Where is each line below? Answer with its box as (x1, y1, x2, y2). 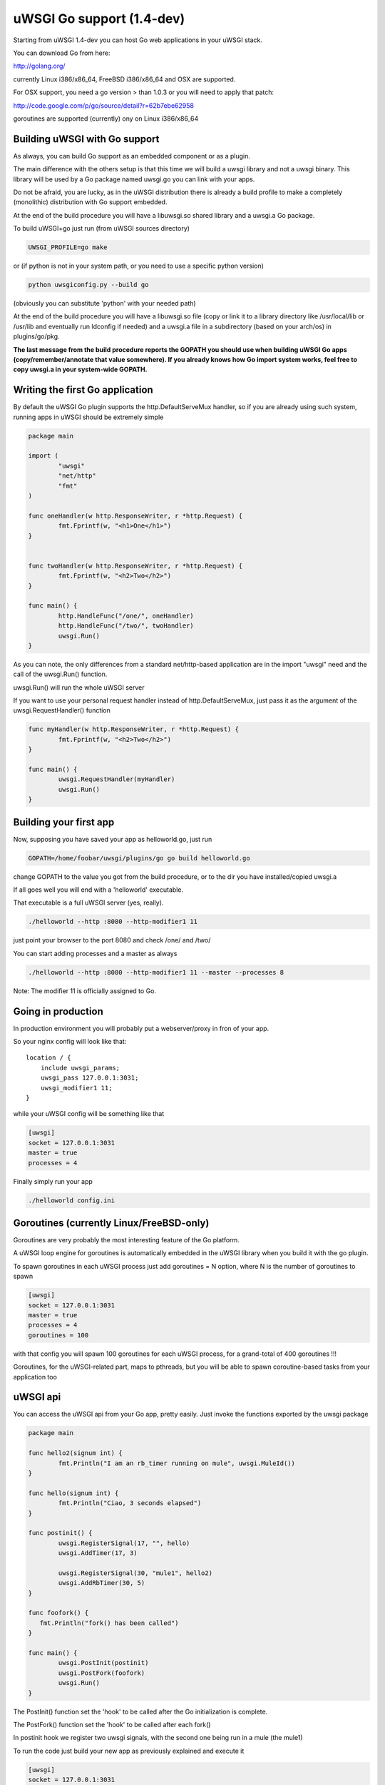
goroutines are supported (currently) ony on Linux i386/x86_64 (13, 114, 199, 123)
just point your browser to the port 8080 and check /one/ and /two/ (13, 936, 211, 945)
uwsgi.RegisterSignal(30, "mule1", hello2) (58, 1569, 213, 1577)
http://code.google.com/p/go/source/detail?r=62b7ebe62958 (13, 101, 194, 110)
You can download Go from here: (13, 49, 111, 57)
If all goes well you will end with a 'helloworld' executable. (13, 885, 184, 894)
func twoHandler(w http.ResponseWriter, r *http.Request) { (28, 561, 243, 570)
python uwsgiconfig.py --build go (28, 281, 149, 289)
